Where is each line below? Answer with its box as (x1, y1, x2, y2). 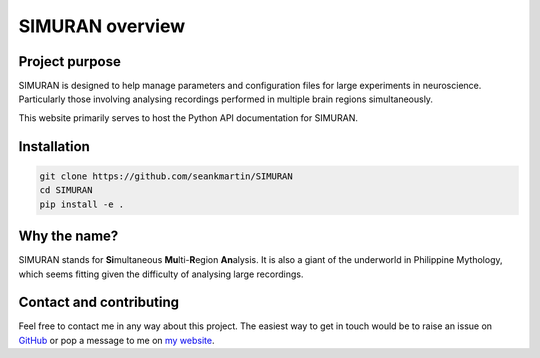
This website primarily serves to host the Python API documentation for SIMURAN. (18, 111, 359, 124)
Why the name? (18, 228, 119, 245)
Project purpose (18, 53, 122, 70)
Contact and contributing (18, 294, 180, 311)
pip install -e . (39, 198, 125, 210)
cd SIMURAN (39, 185, 93, 196)
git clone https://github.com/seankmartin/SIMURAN (39, 170, 294, 182)
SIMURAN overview (18, 15, 185, 37)
